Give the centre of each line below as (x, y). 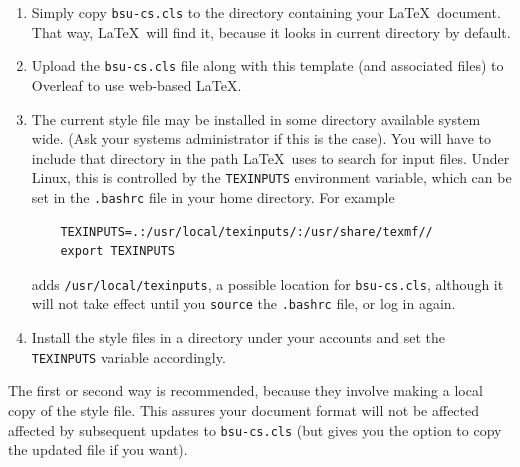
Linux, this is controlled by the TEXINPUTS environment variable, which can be (271, 177)
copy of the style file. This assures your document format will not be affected (244, 409)
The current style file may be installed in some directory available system (256, 118)
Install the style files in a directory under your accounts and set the (238, 337)
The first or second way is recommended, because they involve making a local (245, 390)
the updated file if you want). (98, 449)
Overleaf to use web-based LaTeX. (136, 84)
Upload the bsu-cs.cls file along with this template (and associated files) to (267, 65)
